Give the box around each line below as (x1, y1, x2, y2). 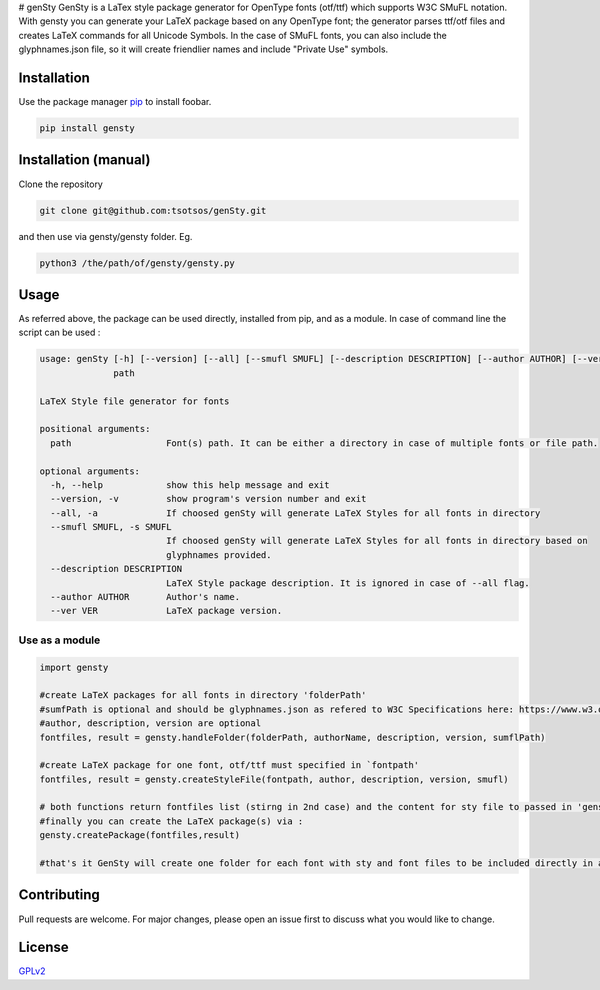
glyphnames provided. (165, 549, 272, 560)
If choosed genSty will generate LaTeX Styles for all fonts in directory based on (165, 535, 589, 547)
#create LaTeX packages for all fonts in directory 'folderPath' (39, 690, 367, 701)
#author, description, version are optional (39, 718, 262, 729)
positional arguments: (39, 423, 151, 435)
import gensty (39, 661, 109, 673)
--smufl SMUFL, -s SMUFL (50, 521, 172, 533)
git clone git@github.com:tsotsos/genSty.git (39, 205, 267, 216)
